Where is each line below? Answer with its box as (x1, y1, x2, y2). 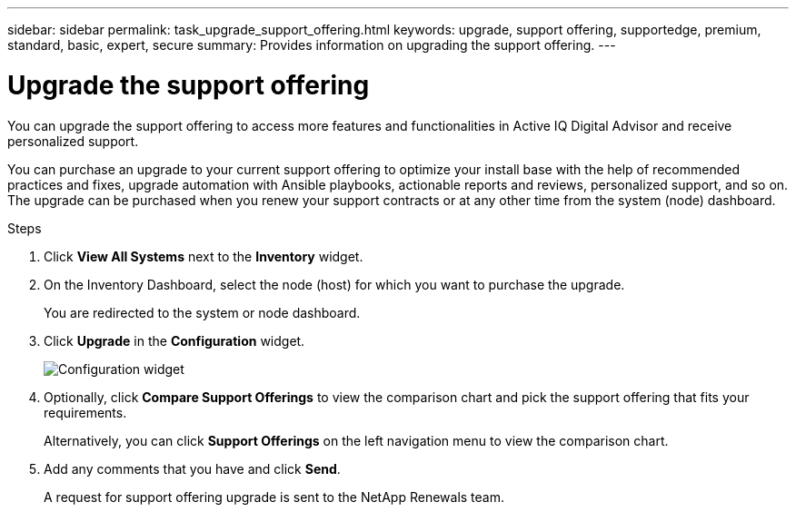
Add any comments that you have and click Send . (44, 460, 341, 477)
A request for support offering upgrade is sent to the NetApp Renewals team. (44, 488, 505, 505)
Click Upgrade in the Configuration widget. (44, 332, 305, 349)
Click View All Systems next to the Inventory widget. (44, 248, 363, 264)
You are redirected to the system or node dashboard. (44, 304, 361, 320)
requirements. (44, 404, 127, 420)
